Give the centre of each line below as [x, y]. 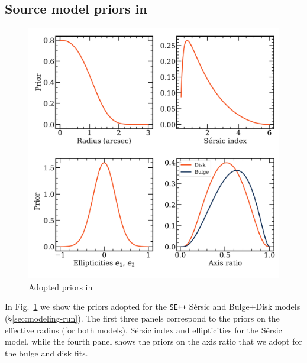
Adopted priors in [61, 286]
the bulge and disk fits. [46, 353]
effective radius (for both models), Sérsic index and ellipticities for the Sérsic [143, 330]
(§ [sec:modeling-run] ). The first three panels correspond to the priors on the [142, 318]
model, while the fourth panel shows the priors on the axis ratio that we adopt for [153, 341]
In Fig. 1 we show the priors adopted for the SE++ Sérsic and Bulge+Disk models [153, 307]
